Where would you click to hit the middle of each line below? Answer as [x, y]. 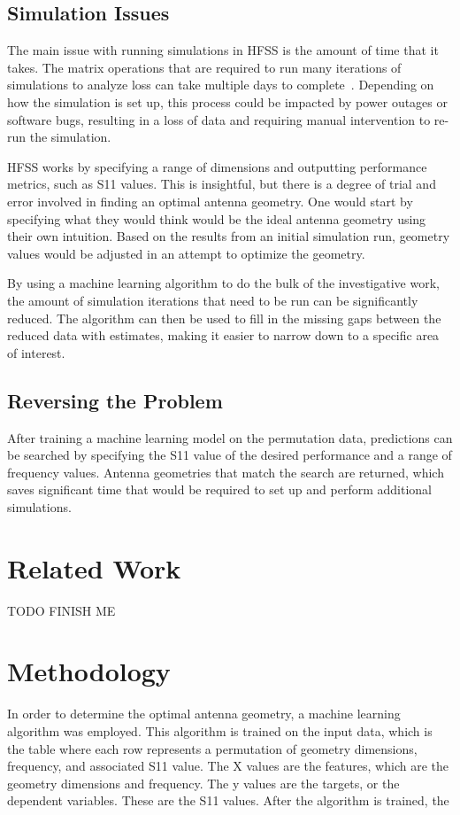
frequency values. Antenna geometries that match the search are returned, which [226, 472]
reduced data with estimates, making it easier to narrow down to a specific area [223, 335]
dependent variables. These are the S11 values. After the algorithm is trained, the [228, 800]
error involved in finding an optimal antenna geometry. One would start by [210, 201]
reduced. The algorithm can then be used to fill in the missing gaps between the [224, 318]
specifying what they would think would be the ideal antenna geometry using [217, 218]
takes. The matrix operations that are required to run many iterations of [204, 67]
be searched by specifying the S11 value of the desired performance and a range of [230, 455]
